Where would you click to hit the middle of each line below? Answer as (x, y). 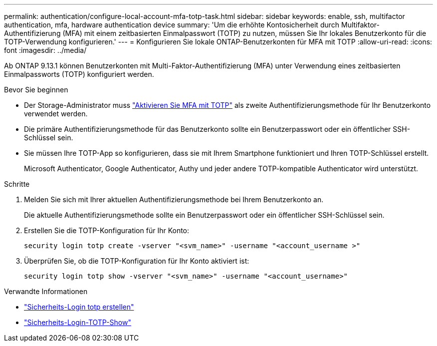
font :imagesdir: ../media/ (45, 50)
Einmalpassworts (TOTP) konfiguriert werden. (79, 74)
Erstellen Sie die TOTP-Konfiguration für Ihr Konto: (107, 230)
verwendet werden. (56, 114)
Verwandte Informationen (46, 291)
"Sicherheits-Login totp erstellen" (79, 307)
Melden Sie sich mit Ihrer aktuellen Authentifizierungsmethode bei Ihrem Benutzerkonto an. (174, 199)
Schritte (17, 184)
